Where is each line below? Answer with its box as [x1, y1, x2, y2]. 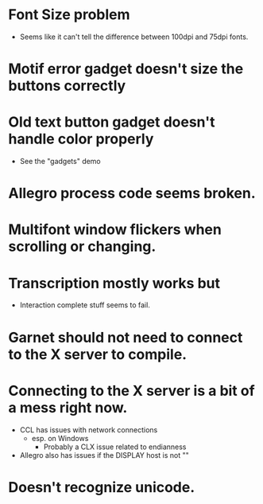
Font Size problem [8, 6, 130, 24]
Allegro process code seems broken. [8, 185, 256, 202]
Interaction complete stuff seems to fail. [19, 300, 151, 310]
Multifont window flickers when [8, 221, 222, 239]
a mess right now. [8, 398, 128, 416]
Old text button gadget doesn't [8, 113, 215, 131]
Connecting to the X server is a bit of [8, 381, 256, 400]
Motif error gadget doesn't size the [8, 60, 244, 78]
